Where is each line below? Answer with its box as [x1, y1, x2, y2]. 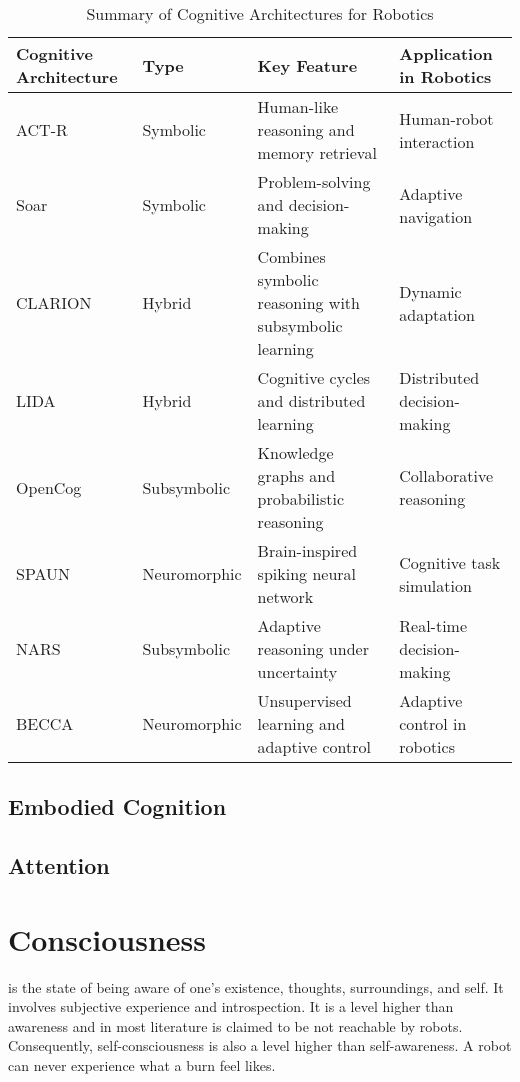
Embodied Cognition [8, 791, 227, 822]
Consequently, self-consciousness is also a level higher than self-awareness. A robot [8, 1035, 512, 1056]
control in [399, 712, 467, 735]
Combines [257, 245, 326, 268]
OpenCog [16, 475, 82, 499]
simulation [399, 573, 472, 597]
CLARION [16, 291, 92, 314]
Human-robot [399, 106, 494, 130]
